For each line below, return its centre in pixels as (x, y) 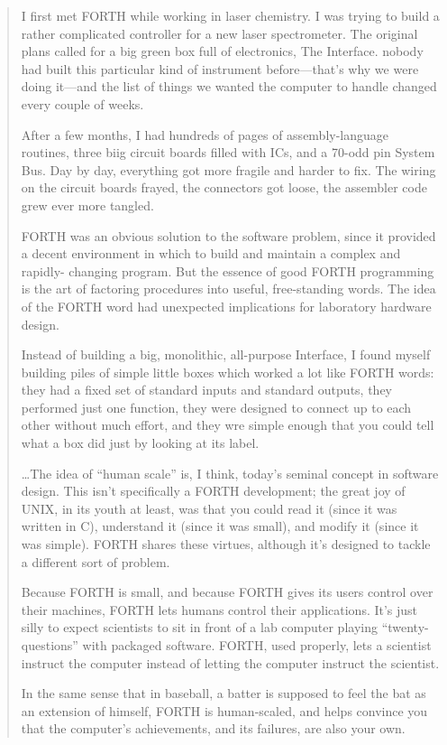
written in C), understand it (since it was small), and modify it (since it (220, 526)
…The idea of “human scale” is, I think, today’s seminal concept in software (230, 473)
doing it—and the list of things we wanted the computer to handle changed (229, 86)
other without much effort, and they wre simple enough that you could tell (228, 425)
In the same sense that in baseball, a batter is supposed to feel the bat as (223, 693)
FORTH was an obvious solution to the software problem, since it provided (228, 235)
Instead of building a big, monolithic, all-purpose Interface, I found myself (226, 354)
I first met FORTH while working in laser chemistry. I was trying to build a (230, 15)
